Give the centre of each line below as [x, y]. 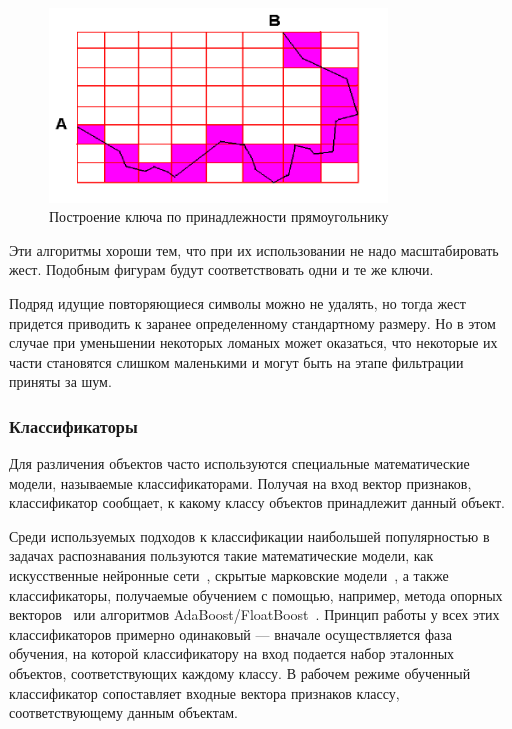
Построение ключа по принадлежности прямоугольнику [219, 216]
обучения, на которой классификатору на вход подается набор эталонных [232, 653]
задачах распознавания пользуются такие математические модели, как [221, 555]
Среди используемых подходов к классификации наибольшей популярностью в [249, 535]
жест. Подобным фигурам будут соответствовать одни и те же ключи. [221, 269]
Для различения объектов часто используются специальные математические [239, 463]
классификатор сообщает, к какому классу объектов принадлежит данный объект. [257, 502]
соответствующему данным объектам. [123, 712]
